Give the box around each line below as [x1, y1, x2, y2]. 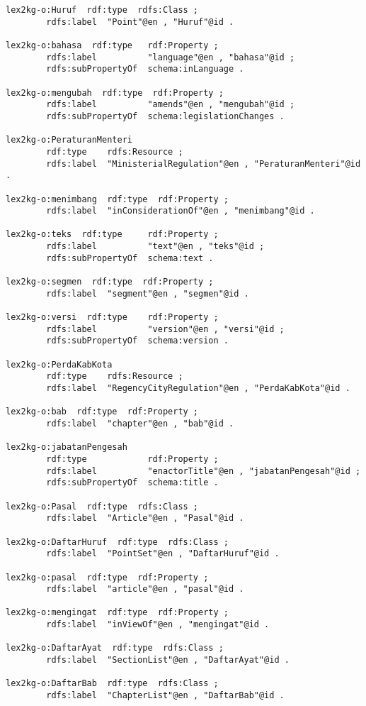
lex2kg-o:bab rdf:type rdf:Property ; [6, 407, 199, 417]
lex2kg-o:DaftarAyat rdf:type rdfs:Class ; [6, 643, 224, 653]
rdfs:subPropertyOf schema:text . [46, 253, 214, 263]
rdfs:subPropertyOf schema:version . [46, 336, 229, 346]
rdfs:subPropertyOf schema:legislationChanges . [46, 111, 285, 121]
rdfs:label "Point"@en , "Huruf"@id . [46, 16, 234, 27]
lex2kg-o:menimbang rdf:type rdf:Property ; [6, 194, 229, 204]
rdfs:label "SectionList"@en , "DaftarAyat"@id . [46, 655, 290, 666]
